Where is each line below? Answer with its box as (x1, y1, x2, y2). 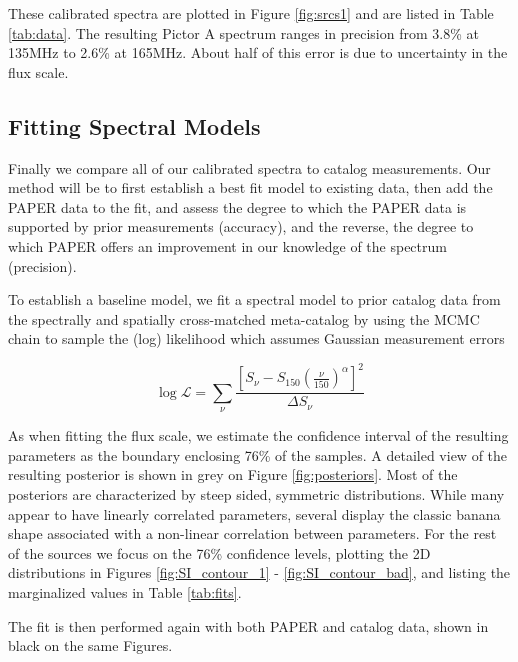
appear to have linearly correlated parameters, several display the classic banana (8, 503, 501, 524)
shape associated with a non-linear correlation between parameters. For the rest (8, 523, 497, 544)
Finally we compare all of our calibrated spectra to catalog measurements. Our (8, 157, 491, 178)
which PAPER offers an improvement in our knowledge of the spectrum (8, 235, 447, 256)
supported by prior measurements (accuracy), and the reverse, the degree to (8, 216, 474, 237)
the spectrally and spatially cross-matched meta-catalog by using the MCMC (8, 308, 480, 329)
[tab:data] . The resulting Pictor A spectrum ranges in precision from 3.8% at (8, 22, 479, 43)
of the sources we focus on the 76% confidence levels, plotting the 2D (8, 542, 431, 563)
